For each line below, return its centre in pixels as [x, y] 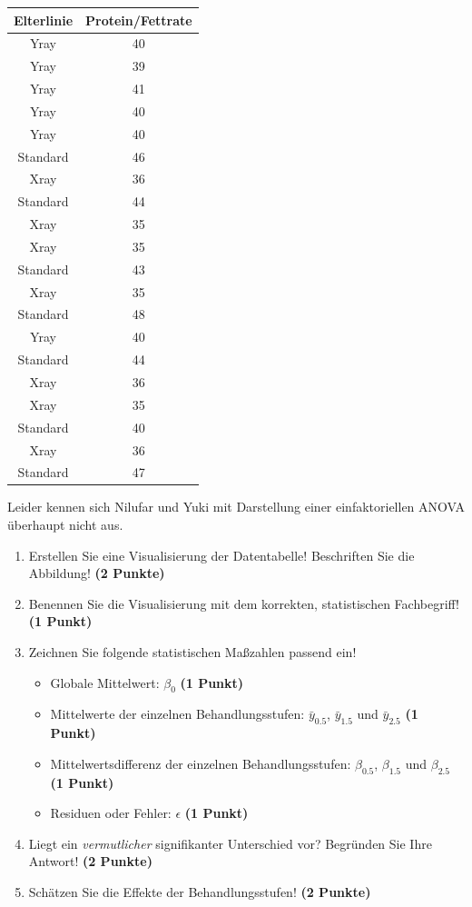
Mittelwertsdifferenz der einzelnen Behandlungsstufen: [201, 763]
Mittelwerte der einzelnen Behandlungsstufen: [177, 714]
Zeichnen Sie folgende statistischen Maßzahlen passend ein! [192, 652]
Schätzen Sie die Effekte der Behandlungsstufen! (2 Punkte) [200, 891]
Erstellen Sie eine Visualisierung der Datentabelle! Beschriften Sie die [221, 555]
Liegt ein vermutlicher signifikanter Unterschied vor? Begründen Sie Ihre [230, 843]
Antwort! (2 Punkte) [90, 861]
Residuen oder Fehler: [111, 813]
